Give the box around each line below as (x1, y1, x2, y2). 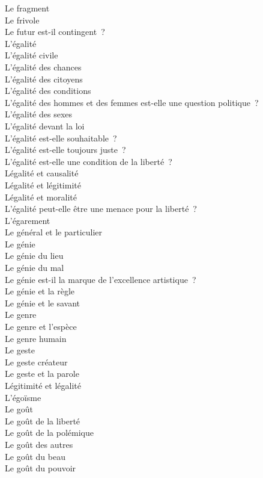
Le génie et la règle (5, 285, 75, 297)
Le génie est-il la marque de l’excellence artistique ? (5, 273, 196, 285)
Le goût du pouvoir (5, 462, 76, 474)
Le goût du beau (5, 450, 65, 462)
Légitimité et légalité (5, 379, 81, 391)
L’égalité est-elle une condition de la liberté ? (5, 155, 172, 167)
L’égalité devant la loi (5, 119, 85, 132)
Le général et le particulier (5, 226, 103, 238)
